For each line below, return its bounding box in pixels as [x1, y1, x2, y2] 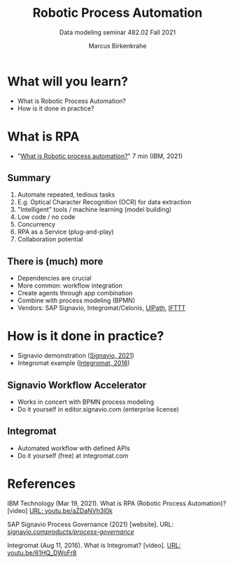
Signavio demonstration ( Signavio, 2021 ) [17, 351, 134, 360]
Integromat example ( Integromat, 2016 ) [17, 359, 131, 367]
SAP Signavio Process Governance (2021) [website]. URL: [7, 520, 174, 528]
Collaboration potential [17, 235, 83, 244]
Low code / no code [17, 213, 76, 221]
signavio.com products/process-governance [7, 527, 134, 536]
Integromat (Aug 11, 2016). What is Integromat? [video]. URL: [7, 541, 181, 549]
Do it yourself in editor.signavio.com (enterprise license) [17, 405, 180, 414]
